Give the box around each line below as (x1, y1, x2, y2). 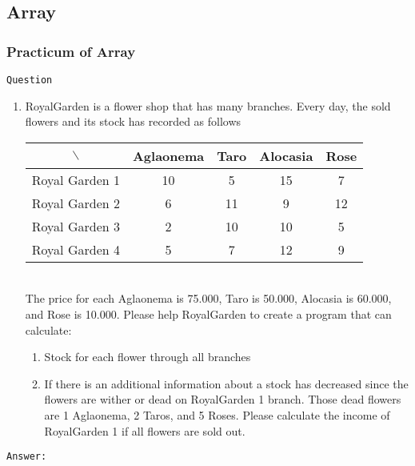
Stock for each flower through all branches (44, 348, 251, 365)
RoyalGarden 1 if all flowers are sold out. (44, 422, 245, 439)
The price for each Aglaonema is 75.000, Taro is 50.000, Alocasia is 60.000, (25, 290, 392, 307)
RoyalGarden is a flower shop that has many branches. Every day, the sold (25, 97, 391, 114)
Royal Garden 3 (31, 216, 120, 235)
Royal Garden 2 (31, 193, 120, 212)
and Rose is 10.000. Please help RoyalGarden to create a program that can (25, 306, 392, 323)
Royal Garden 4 (31, 239, 120, 259)
